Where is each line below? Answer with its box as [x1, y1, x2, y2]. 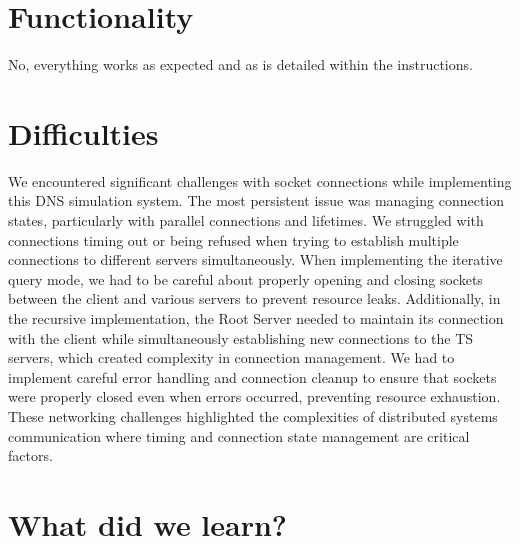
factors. [8, 445, 53, 466]
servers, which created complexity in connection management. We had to [8, 347, 455, 368]
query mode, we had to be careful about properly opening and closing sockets [8, 268, 483, 289]
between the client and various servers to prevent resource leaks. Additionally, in [8, 288, 501, 309]
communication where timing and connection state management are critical [8, 425, 470, 446]
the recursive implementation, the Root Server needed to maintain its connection [8, 308, 504, 328]
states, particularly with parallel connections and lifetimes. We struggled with [8, 210, 484, 231]
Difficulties [8, 112, 159, 153]
